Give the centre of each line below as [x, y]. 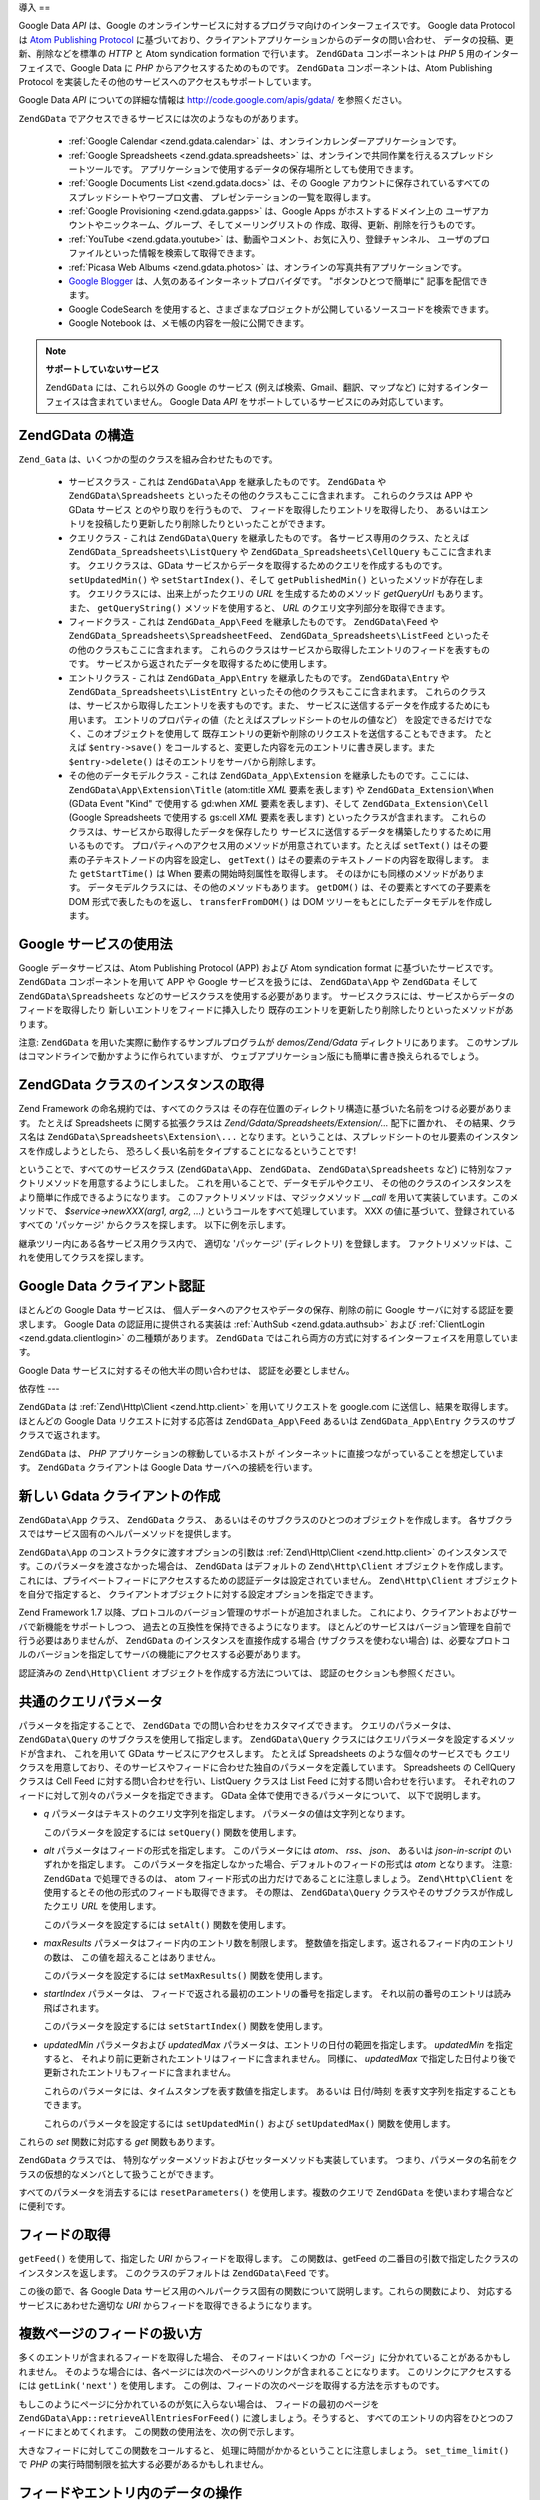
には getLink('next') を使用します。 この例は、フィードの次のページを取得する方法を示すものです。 [231, 2386]
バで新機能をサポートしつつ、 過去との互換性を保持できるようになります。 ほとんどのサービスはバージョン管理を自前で [265, 1626]
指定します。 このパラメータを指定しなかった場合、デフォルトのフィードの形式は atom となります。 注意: [295, 1864]
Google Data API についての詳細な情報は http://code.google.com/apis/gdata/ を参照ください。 [212, 100]
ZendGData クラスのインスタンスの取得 [141, 1085]
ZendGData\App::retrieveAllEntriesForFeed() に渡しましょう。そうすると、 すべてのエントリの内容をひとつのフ [266, 2418]
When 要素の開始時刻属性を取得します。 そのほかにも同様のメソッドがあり [321, 873]
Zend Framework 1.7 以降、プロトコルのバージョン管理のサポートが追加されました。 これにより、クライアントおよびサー [268, 1612]
